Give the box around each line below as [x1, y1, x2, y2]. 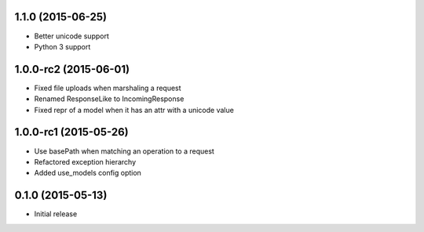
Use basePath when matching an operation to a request [34, 146, 215, 156]
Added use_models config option [34, 169, 141, 178]
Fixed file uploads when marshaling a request [34, 83, 181, 92]
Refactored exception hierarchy [34, 157, 137, 166]
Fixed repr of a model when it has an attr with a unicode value [34, 105, 235, 114]
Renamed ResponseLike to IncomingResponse [34, 94, 185, 103]
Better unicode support [34, 31, 109, 41]
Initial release [34, 209, 78, 219]
